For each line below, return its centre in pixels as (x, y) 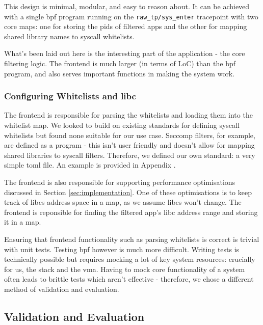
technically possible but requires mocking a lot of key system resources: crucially (130, 259)
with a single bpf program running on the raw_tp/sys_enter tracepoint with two (131, 16)
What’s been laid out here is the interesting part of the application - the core (125, 53)
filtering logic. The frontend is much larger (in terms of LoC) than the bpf (120, 63)
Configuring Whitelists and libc (70, 96)
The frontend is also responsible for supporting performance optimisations (120, 182)
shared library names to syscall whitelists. (69, 36)
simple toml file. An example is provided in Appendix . (90, 165)
